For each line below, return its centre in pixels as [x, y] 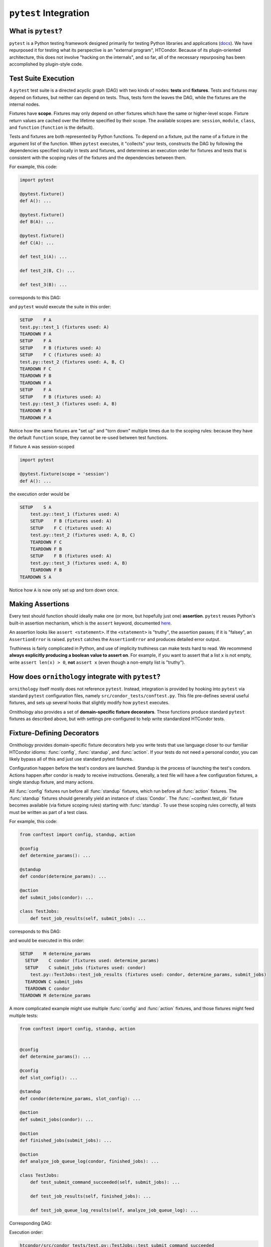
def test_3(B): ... [43, 285]
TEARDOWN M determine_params [55, 996]
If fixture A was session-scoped [42, 447]
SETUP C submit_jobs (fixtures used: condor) [86, 967]
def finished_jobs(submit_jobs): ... [66, 1141]
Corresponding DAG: [30, 1223]
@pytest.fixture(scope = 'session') [65, 474]
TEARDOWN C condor [47, 989]
